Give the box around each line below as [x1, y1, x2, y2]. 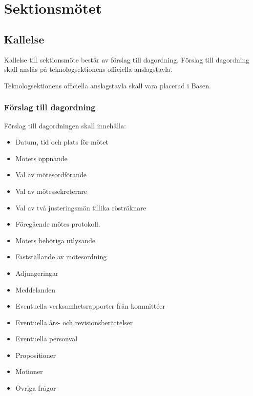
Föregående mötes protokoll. [15, 219, 100, 229]
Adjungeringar [15, 268, 59, 278]
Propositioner [15, 350, 56, 360]
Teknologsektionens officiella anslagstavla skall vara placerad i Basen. [4, 80, 211, 90]
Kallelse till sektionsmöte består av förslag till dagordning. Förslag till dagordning [4, 54, 250, 64]
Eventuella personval [15, 333, 78, 344]
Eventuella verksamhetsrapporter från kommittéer [15, 301, 166, 311]
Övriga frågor [15, 383, 56, 393]
